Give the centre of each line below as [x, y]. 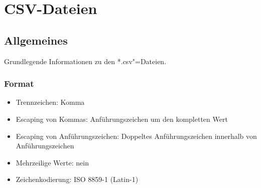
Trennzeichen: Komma [50, 102]
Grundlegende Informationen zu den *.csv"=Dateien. [85, 61]
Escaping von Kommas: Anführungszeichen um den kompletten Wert [122, 119]
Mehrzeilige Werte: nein [52, 162]
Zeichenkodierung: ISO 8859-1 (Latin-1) [77, 179]
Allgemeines [36, 40]
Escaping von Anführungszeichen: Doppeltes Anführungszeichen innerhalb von [136, 136]
